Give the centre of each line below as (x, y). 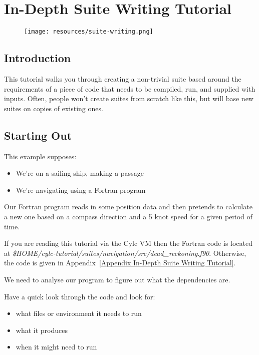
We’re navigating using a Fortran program (81, 190)
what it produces (42, 330)
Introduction (38, 58)
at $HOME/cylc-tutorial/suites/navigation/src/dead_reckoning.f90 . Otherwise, (125, 253)
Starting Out (38, 135)
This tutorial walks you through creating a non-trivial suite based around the (123, 78)
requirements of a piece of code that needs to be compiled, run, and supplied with (130, 88)
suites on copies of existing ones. (54, 108)
